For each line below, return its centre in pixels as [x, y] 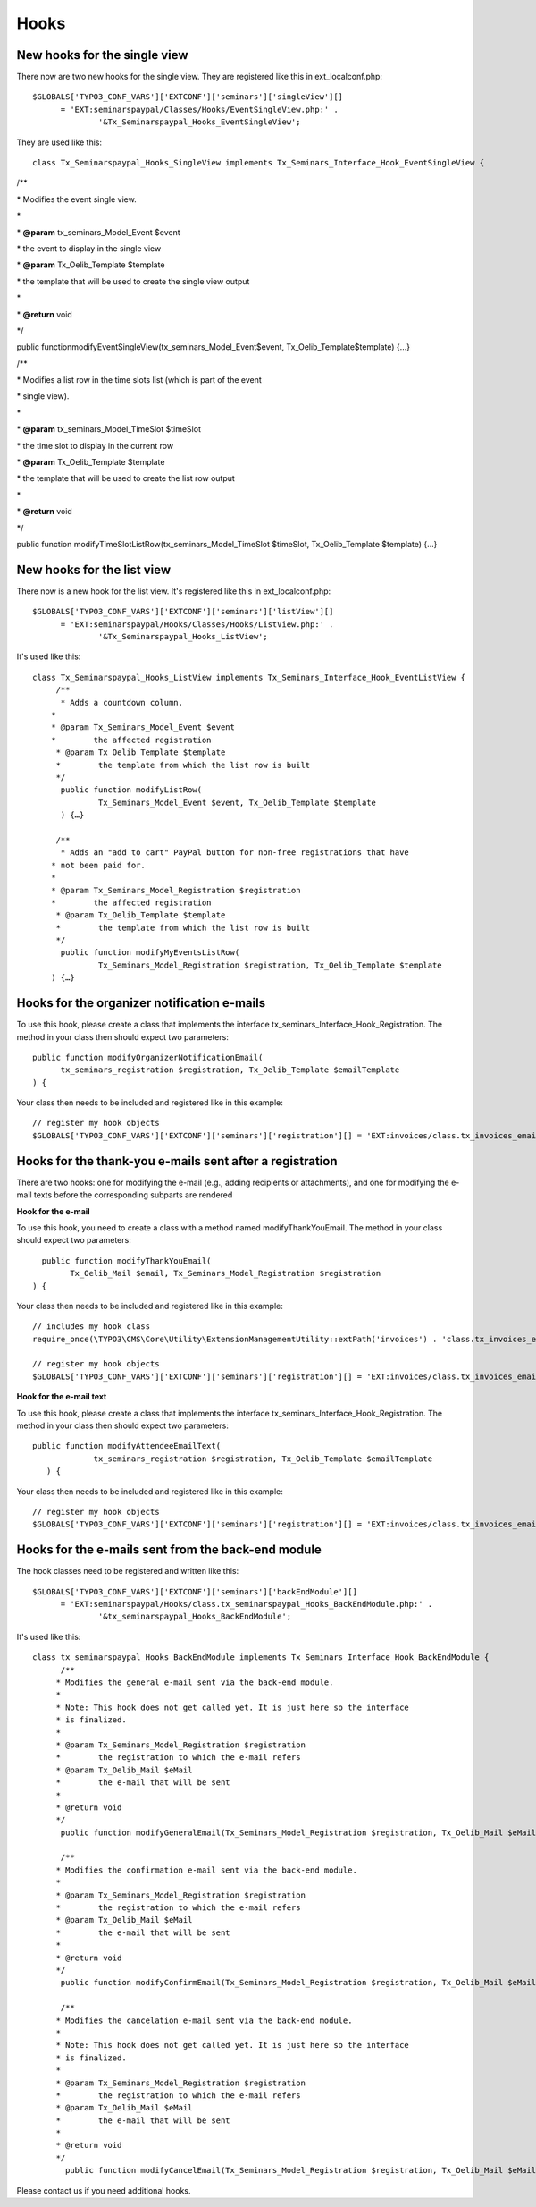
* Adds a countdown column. [121, 702]
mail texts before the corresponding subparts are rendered [125, 1195]
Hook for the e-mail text [62, 1397]
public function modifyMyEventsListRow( [150, 953]
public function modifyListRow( [131, 790]
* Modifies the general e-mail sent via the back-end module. [195, 1683]
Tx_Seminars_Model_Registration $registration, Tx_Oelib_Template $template [270, 965]
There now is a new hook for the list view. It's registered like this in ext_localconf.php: [174, 591]
